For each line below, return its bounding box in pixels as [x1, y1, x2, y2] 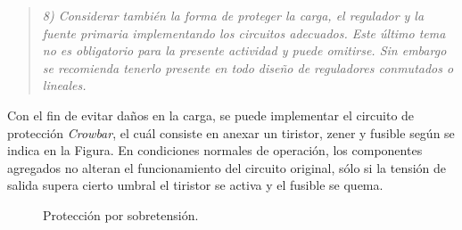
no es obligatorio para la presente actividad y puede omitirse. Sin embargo [42, 41, 447, 60]
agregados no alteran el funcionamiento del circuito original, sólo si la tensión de [7, 158, 447, 177]
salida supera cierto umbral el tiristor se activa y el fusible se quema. [7, 176, 384, 194]
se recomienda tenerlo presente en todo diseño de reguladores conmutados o [42, 58, 454, 77]
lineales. [42, 76, 87, 94]
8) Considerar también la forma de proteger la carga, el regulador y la [42, 6, 425, 24]
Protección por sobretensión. [43, 205, 199, 224]
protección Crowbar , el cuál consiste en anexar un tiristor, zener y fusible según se [7, 123, 455, 142]
